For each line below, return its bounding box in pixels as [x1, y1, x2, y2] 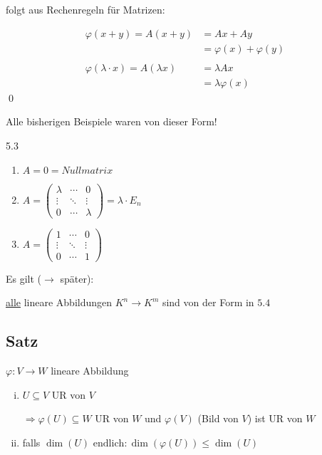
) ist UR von [247, 411, 303, 426]
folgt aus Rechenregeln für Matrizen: [6, 2, 165, 16]
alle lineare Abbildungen [6, 295, 113, 310]
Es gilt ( [6, 271, 42, 286]
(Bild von [197, 411, 239, 426]
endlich [93, 439, 125, 449]
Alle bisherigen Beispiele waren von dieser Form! [6, 114, 217, 129]
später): [60, 271, 94, 286]
